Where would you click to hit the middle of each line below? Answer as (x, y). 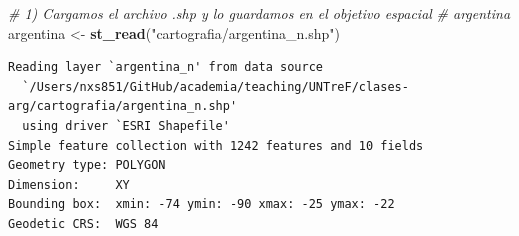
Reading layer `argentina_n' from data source (165, 67)
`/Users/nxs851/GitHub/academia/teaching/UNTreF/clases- (215, 86)
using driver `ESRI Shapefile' (126, 125)
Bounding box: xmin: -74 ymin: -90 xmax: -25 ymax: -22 (201, 204)
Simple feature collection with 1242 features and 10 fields (216, 145)
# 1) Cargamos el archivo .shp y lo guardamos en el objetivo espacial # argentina (259, 13)
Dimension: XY (69, 184)
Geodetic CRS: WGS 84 (83, 223)
